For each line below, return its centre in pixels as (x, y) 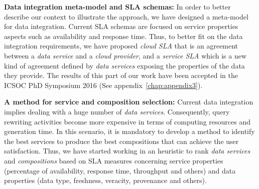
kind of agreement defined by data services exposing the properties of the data (124, 65)
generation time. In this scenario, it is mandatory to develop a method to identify (129, 131)
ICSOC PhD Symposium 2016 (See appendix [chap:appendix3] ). (103, 85)
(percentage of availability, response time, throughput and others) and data (120, 170)
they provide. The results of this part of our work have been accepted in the (121, 75)
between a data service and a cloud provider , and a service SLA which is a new (125, 55)
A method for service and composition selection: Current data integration (129, 102)
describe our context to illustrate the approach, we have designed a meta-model (126, 16)
